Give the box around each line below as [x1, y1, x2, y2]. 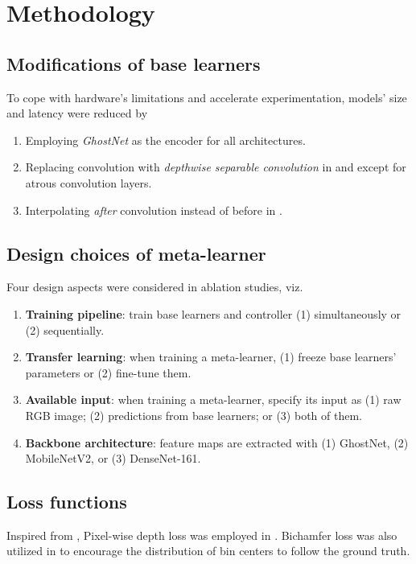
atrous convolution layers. [25, 174, 152, 191]
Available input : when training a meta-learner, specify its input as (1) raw [25, 391, 402, 408]
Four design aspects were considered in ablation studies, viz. [6, 278, 303, 295]
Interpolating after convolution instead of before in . [25, 201, 282, 218]
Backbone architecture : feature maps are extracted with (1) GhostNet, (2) [25, 434, 409, 451]
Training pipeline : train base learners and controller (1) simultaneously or [25, 305, 402, 322]
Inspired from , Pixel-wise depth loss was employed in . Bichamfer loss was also [6, 526, 397, 543]
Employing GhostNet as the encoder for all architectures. [25, 131, 306, 148]
